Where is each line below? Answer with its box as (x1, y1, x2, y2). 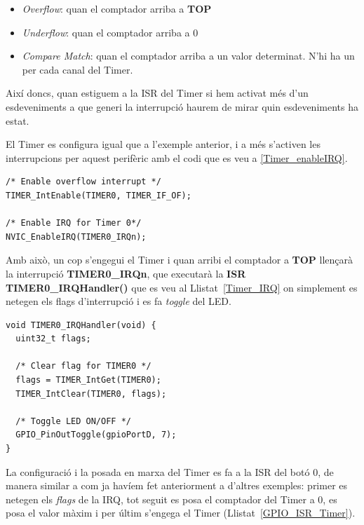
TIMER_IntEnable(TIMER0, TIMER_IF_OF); (6, 190, 191, 200)
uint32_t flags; (15, 334, 91, 344)
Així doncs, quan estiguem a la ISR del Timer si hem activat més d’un (6, 86, 309, 100)
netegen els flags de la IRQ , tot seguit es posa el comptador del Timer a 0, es (6, 491, 337, 506)
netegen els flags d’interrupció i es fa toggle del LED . (6, 294, 231, 308)
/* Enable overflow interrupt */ (6, 177, 161, 187)
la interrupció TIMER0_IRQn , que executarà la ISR (6, 266, 246, 280)
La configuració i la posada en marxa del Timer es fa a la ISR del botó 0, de (6, 464, 334, 479)
